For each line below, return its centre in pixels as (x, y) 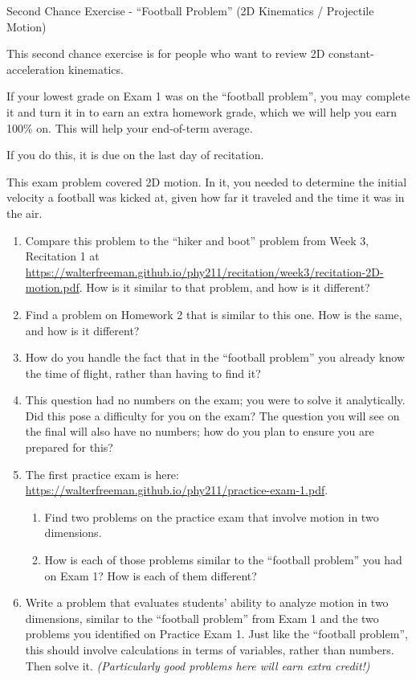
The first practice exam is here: (102, 474)
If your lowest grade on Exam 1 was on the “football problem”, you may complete (208, 96)
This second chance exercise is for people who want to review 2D (166, 53)
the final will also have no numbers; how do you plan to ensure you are (200, 431)
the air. (24, 213)
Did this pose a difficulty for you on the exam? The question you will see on (212, 415)
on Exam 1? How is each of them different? (151, 575)
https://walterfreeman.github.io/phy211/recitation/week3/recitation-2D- (204, 271)
